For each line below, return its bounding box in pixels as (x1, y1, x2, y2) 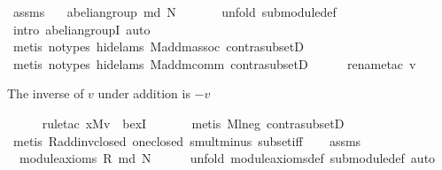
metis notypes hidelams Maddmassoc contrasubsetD (12, 37, 304, 56)
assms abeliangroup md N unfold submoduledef (12, 3, 337, 20)
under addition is (97, 84, 190, 103)
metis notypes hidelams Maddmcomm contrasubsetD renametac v (12, 54, 416, 73)
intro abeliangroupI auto (12, 19, 151, 38)
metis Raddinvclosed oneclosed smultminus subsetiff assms (12, 131, 361, 150)
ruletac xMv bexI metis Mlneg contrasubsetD (42, 113, 345, 132)
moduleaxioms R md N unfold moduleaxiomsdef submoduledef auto (19, 149, 436, 167)
